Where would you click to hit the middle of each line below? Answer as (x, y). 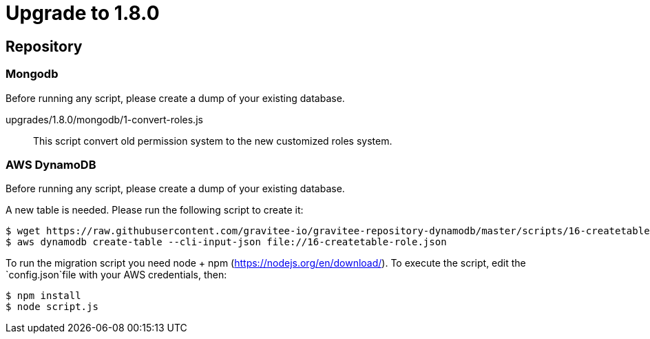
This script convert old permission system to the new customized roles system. (213, 141)
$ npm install (43, 296)
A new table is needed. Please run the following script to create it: (155, 210)
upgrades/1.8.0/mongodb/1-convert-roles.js (104, 119)
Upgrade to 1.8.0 (83, 13)
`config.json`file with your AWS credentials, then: (116, 275)
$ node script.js (52, 307)
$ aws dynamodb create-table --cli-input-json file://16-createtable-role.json (226, 242)
